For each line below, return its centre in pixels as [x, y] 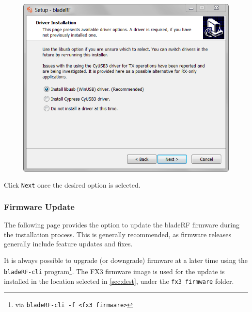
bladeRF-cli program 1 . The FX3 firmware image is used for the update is [114, 271]
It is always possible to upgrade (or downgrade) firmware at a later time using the [126, 260]
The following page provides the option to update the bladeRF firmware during [122, 225]
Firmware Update [39, 206]
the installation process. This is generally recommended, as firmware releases [118, 234]
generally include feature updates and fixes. [68, 244]
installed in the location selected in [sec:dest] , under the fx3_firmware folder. [119, 281]
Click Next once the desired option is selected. [72, 185]
